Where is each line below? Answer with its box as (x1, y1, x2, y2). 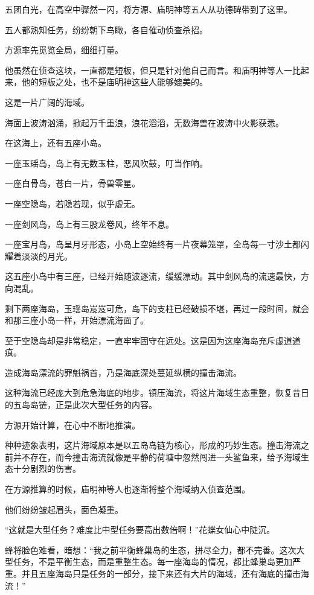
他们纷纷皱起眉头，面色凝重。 (5, 503, 123, 515)
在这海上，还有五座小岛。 (5, 136, 106, 149)
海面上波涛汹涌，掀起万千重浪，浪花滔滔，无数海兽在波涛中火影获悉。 (5, 116, 284, 129)
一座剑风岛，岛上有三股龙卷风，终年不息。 (5, 217, 174, 230)
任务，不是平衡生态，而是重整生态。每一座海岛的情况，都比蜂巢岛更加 (13, 555, 292, 568)
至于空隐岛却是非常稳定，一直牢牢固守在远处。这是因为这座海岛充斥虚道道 (5, 334, 301, 346)
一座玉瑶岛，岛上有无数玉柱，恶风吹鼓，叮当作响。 (5, 156, 208, 169)
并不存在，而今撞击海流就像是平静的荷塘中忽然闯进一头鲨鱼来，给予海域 (13, 450, 301, 463)
